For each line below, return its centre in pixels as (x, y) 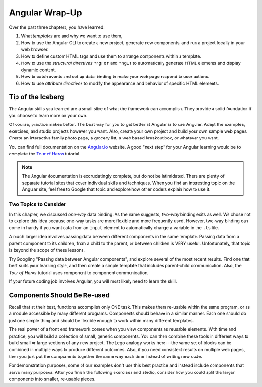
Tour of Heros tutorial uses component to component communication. (79, 272)
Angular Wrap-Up (45, 13)
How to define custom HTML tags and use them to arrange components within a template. (111, 56)
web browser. (35, 49)
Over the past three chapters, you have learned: (57, 27)
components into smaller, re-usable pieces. (52, 379)
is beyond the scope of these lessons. (47, 250)
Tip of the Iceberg (36, 97)
